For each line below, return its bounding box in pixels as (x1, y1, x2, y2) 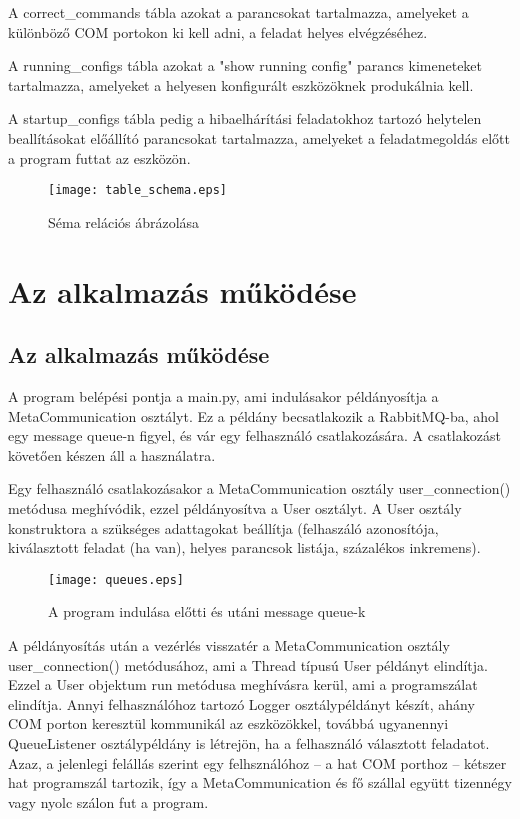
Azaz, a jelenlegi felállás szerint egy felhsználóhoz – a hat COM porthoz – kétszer (8, 752, 507, 773)
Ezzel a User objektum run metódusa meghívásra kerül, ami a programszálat (8, 674, 478, 695)
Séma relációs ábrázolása (48, 211, 200, 232)
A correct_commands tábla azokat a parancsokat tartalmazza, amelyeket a (8, 2, 469, 22)
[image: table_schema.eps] (48, 183, 227, 198)
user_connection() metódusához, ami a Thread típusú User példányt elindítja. (8, 654, 488, 675)
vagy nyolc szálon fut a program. (8, 791, 209, 812)
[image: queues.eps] (48, 572, 185, 587)
